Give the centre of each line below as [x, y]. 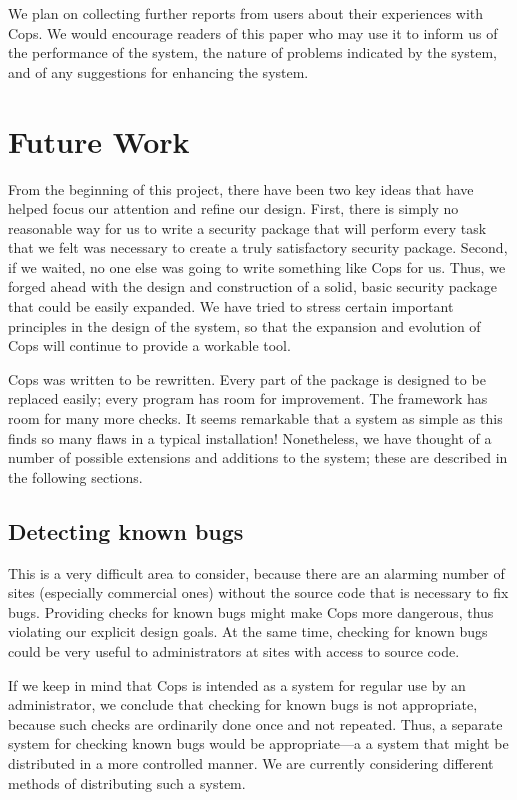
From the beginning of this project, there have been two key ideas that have [241, 188]
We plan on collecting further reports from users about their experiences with [246, 13]
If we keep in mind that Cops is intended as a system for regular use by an [237, 684]
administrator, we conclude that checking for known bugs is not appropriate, [243, 704]
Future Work [99, 140]
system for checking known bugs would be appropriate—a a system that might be [258, 743]
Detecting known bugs [126, 530]
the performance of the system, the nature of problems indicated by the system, [252, 52]
